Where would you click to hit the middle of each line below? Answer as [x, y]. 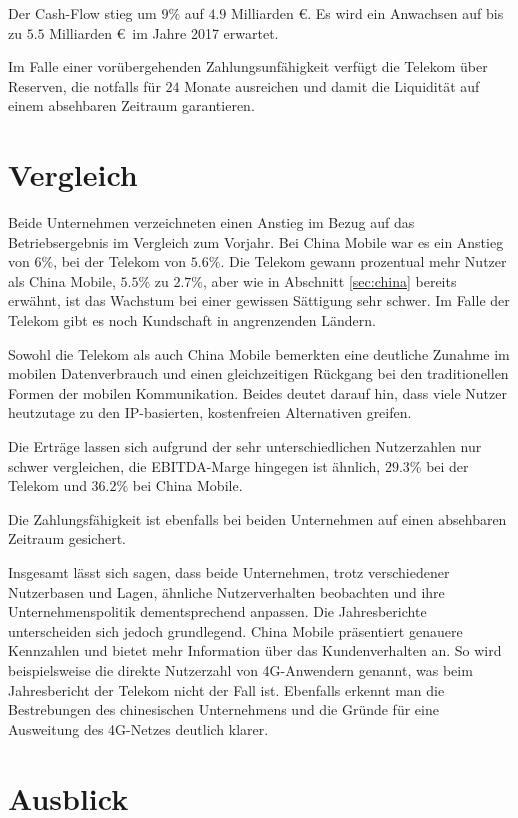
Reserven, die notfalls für [84, 85]
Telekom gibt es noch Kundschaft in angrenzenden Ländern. [192, 320]
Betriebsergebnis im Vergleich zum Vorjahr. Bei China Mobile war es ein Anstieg [256, 241]
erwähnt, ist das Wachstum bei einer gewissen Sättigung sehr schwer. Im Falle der [259, 300]
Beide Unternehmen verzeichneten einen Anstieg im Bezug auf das [211, 222]
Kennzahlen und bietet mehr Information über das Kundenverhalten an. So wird [255, 650]
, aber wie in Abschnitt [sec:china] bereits [329, 280]
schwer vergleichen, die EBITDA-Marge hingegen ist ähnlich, [194, 465]
